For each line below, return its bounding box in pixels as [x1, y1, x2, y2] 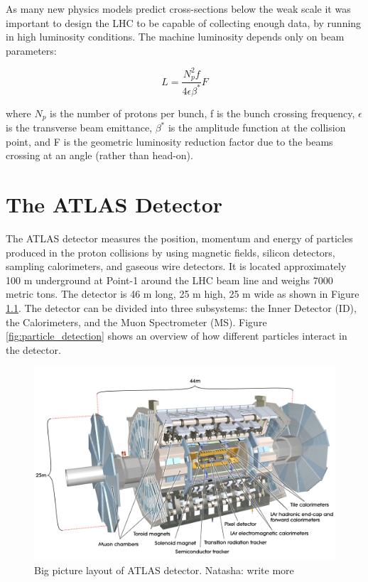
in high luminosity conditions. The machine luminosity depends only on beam [6, 29, 345, 44]
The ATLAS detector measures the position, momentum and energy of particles [6, 231, 353, 246]
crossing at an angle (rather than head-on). [6, 148, 193, 163]
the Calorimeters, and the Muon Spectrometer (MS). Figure [6, 314, 267, 329]
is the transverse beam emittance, [6, 120, 152, 135]
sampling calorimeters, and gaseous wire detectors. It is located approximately [6, 259, 347, 274]
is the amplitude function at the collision [168, 120, 346, 135]
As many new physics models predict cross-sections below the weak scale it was [6, 1, 351, 16]
